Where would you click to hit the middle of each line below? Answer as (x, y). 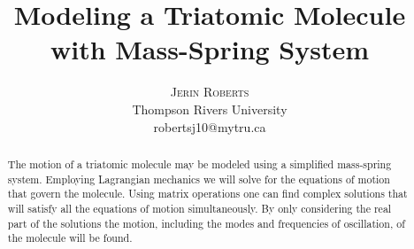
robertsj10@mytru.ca (210, 126)
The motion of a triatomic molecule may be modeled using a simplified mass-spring (199, 163)
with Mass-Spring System (210, 49)
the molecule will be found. (70, 238)
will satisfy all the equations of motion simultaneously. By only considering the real (199, 208)
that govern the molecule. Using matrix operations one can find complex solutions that (207, 194)
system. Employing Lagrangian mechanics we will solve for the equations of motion (199, 179)
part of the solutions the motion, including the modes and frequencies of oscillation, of (206, 223)
